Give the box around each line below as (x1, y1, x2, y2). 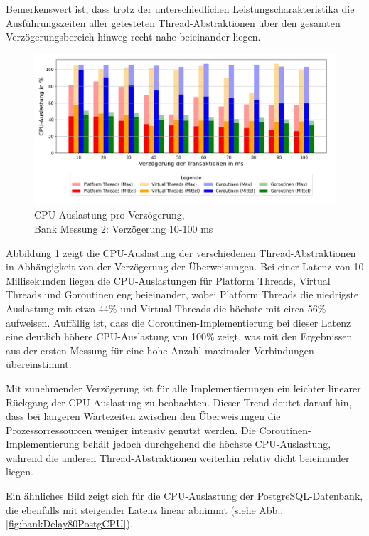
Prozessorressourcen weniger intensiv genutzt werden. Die (6, 422, 256, 437)
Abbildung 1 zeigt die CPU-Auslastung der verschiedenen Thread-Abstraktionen (6, 245, 356, 260)
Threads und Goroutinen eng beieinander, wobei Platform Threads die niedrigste (6, 287, 359, 302)
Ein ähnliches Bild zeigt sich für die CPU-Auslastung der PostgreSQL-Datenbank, (6, 488, 363, 503)
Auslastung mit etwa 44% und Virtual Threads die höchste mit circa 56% (6, 300, 326, 315)
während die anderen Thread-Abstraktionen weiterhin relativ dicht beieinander (6, 450, 350, 465)
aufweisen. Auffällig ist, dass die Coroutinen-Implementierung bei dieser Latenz (6, 315, 351, 330)
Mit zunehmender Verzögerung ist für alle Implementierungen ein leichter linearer (6, 380, 361, 395)
